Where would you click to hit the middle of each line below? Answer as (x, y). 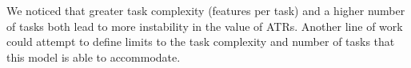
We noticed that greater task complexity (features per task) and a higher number (206, 10)
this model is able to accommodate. (94, 57)
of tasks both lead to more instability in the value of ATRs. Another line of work (205, 26)
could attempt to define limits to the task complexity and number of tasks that (201, 42)
